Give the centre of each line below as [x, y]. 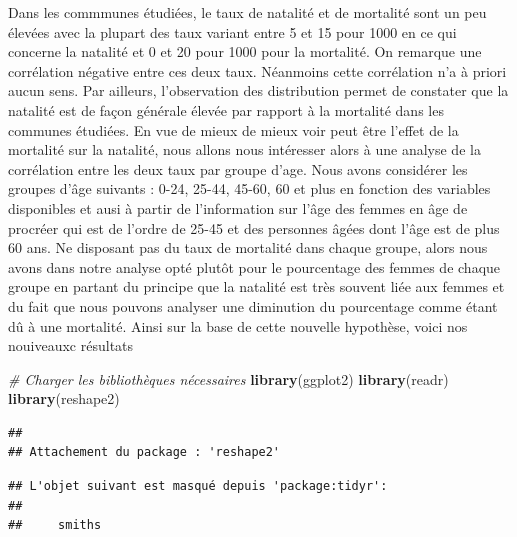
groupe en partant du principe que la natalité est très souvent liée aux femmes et [256, 286]
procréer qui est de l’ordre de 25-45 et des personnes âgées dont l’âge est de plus [254, 227]
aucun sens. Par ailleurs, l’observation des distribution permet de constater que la [258, 90]
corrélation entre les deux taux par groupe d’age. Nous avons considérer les [238, 168]
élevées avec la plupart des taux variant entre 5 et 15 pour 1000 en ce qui [232, 31]
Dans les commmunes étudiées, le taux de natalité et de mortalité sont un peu [247, 12]
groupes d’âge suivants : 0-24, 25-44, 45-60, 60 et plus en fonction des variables [249, 188]
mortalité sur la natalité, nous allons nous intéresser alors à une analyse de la [244, 149]
